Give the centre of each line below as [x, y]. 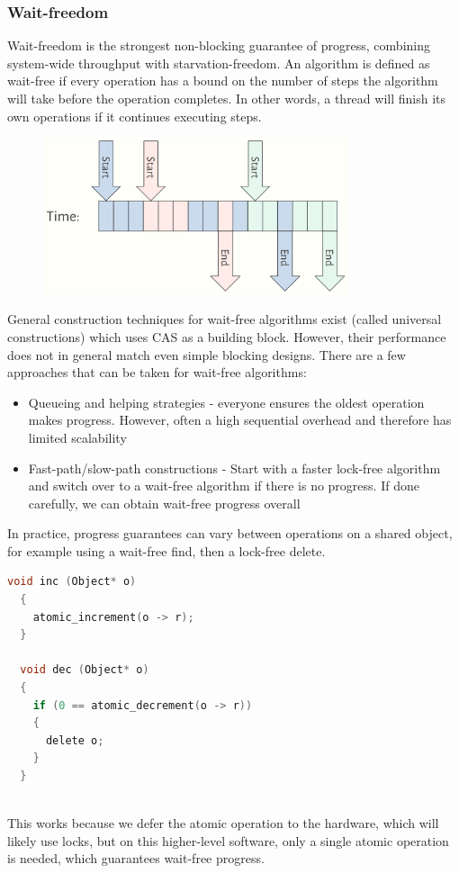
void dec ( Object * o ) [85, 670]
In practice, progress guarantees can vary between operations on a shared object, [230, 533]
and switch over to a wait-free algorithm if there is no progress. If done [224, 486]
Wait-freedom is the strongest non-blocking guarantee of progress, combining [219, 45]
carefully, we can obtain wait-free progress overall [164, 503]
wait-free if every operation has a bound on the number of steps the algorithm [223, 81]
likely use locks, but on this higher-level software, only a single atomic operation [228, 840]
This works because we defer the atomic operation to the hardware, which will [223, 823]
